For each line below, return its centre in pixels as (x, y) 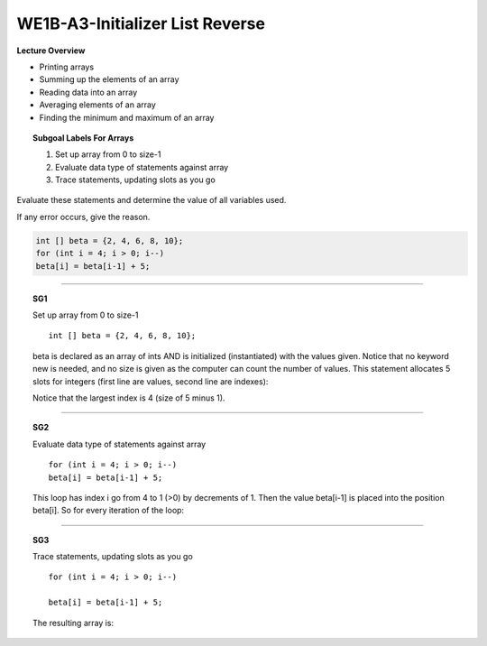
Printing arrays (67, 67)
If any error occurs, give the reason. (83, 217)
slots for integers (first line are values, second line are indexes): (151, 381)
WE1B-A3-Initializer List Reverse (141, 23)
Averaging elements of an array (98, 105)
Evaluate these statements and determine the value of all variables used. (152, 200)
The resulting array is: (74, 623)
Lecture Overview (51, 51)
